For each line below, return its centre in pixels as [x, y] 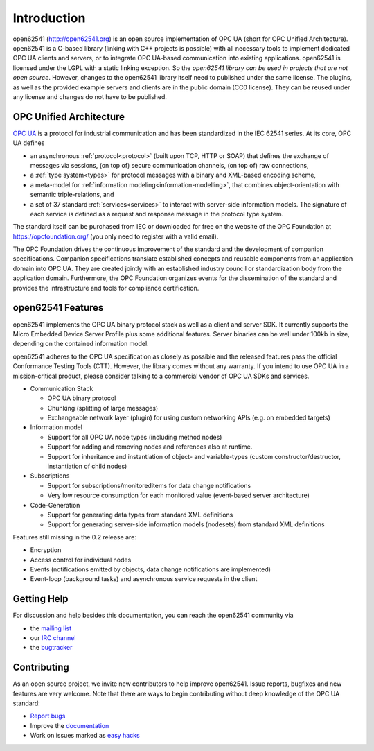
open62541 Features [58, 308]
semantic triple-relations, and [72, 195]
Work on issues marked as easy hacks [85, 736]
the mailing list [51, 628]
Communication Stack [62, 388]
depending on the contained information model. [81, 344]
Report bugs [48, 716]
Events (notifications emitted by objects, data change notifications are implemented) [151, 569]
